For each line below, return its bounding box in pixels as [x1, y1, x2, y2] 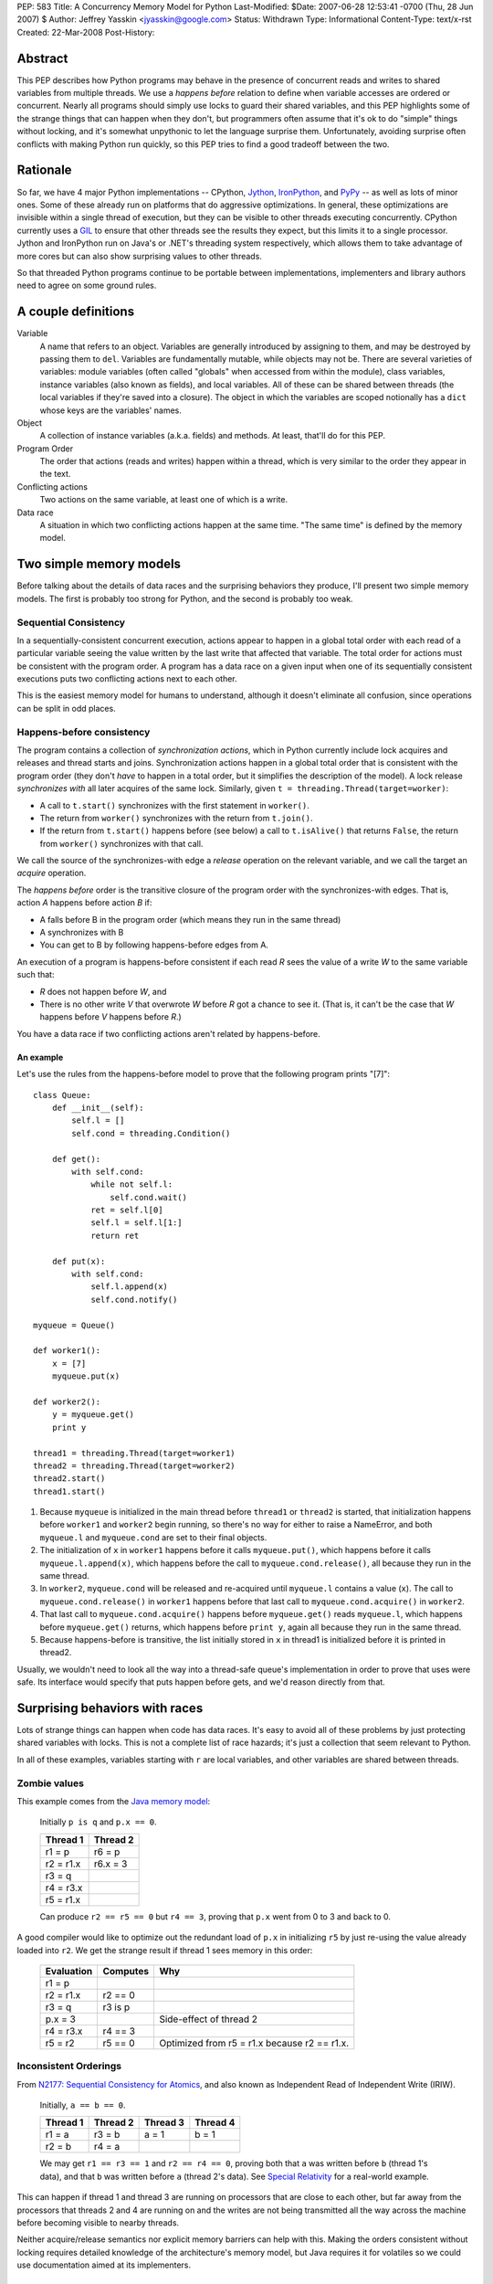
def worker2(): [33, 1396, 101, 1407]
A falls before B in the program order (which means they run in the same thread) [39, 914, 341, 925]
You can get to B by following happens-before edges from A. [39, 939, 269, 950]
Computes [102, 1964, 150, 1977]
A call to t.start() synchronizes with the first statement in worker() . [39, 799, 309, 810]
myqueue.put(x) [51, 1371, 121, 1381]
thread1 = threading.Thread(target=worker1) [33, 1448, 236, 1458]
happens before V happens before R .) [39, 1011, 182, 1022]
